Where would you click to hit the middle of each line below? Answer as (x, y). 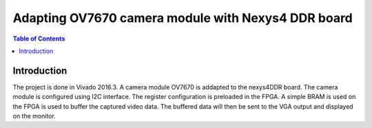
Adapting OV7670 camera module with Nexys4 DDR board (183, 18)
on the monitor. (34, 116)
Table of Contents (39, 39)
